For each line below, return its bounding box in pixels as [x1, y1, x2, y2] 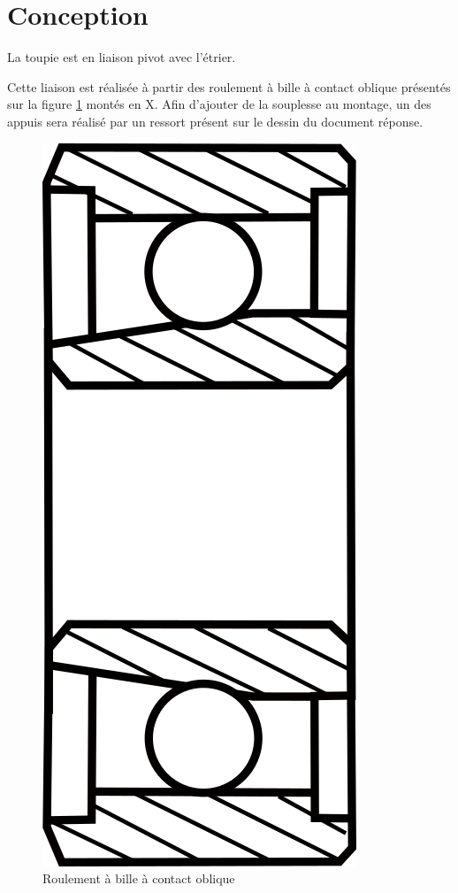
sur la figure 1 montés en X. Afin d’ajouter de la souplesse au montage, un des [7, 95, 431, 113]
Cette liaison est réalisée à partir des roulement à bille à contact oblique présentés [7, 77, 451, 96]
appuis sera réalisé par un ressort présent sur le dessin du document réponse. [7, 112, 424, 130]
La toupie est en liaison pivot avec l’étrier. [7, 48, 236, 66]
